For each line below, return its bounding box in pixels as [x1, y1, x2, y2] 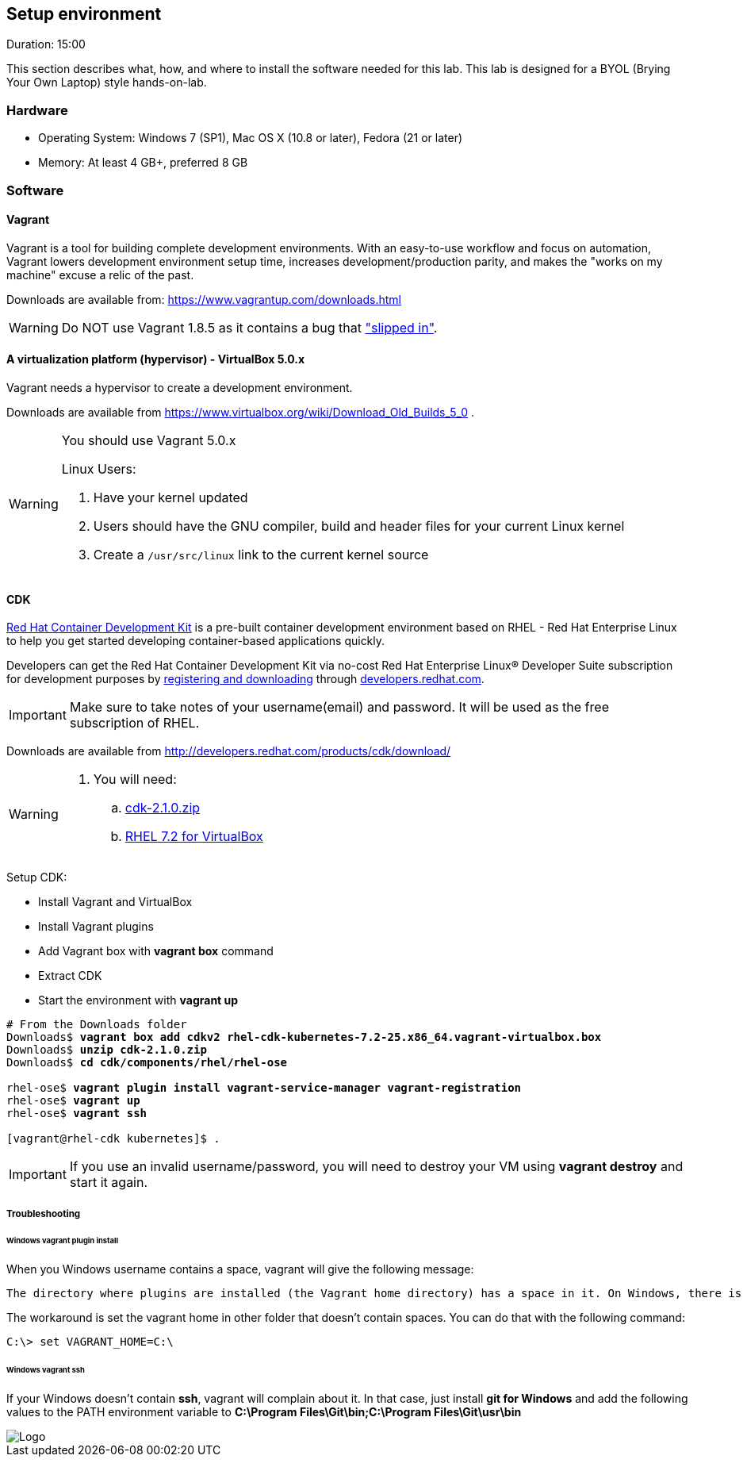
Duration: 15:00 [6, 37, 86, 52]
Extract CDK [38, 969, 102, 983]
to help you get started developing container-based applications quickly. [6, 634, 385, 648]
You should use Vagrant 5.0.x [61, 432, 236, 448]
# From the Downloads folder [6, 1018, 187, 1031]
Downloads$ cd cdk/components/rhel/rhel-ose [6, 1056, 288, 1069]
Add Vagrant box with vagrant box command [38, 944, 274, 958]
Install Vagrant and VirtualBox [38, 895, 193, 909]
